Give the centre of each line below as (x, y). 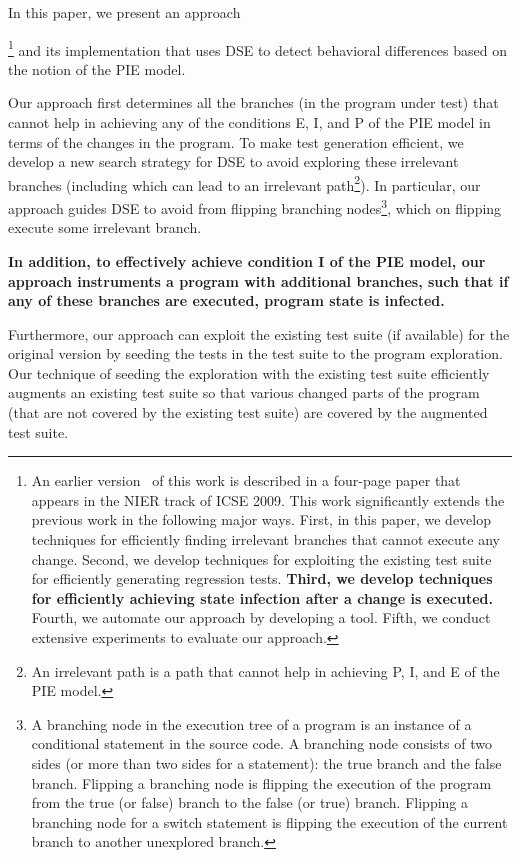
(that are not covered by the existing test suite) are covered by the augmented (248, 412)
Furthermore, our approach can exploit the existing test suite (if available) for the (259, 333)
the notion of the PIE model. (97, 68)
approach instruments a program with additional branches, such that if (258, 280)
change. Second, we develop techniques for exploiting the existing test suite (261, 558)
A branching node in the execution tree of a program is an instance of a (251, 723)
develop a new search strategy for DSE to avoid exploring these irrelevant (233, 161)
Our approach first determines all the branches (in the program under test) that (253, 102)
